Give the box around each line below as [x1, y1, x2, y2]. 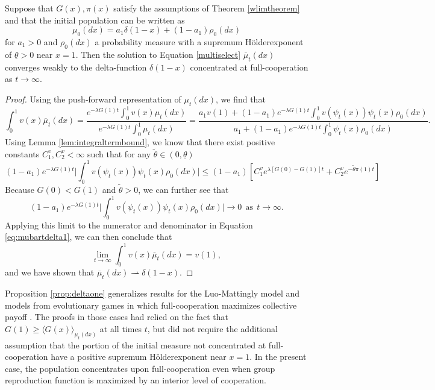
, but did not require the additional [147, 322, 278, 335]
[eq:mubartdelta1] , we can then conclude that [5, 230, 172, 243]
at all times [99, 322, 142, 335]
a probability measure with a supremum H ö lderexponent [95, 35, 304, 48]
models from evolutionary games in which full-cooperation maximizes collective [5, 298, 297, 311]
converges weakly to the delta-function [5, 60, 147, 73]
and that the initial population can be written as [5, 13, 185, 26]
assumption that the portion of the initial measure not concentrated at [5, 338, 266, 351]
